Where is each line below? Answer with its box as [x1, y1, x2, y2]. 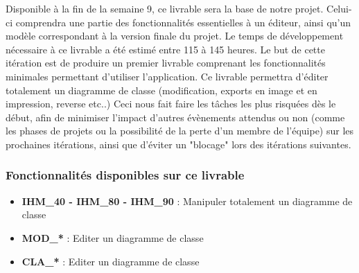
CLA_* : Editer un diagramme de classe [21, 254, 200, 268]
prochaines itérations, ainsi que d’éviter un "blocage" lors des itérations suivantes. [6, 136, 351, 151]
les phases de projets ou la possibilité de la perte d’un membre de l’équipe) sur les [6, 123, 354, 138]
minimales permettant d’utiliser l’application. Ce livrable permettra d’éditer [6, 69, 329, 83]
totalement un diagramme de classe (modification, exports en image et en [6, 82, 317, 97]
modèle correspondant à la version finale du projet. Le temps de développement [6, 28, 344, 43]
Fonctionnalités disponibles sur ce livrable [6, 166, 245, 184]
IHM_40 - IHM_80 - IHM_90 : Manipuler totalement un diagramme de [21, 193, 353, 208]
